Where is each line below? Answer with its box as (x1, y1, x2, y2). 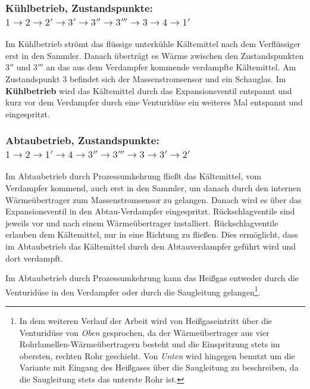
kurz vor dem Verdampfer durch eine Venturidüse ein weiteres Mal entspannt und (5, 96, 303, 108)
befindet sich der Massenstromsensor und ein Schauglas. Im (69, 72, 286, 85)
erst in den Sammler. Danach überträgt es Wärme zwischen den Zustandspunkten (5, 49, 304, 61)
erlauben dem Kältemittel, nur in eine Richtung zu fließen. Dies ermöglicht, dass (5, 228, 298, 241)
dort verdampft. (5, 251, 63, 264)
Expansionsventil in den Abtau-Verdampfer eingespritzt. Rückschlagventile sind (5, 205, 295, 217)
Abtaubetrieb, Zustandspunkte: (5, 133, 159, 148)
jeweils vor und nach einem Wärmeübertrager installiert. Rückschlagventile (5, 216, 278, 229)
